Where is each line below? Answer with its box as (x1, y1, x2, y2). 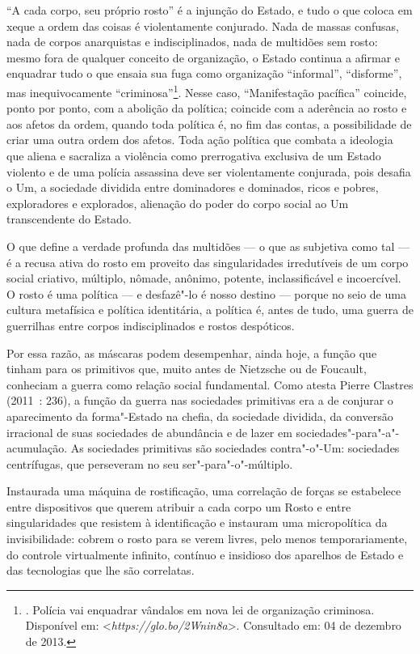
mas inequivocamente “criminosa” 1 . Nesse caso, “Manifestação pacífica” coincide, (6, 81, 407, 100)
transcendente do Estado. (6, 210, 132, 227)
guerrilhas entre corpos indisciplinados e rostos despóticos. (6, 316, 295, 333)
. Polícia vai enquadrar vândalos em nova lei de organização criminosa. (25, 601, 375, 618)
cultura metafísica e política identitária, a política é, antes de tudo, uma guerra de (6, 301, 414, 318)
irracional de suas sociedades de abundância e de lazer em (6, 423, 292, 440)
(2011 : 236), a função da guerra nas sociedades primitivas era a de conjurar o (6, 392, 393, 409)
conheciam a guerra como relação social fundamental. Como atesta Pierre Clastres (6, 376, 414, 393)
